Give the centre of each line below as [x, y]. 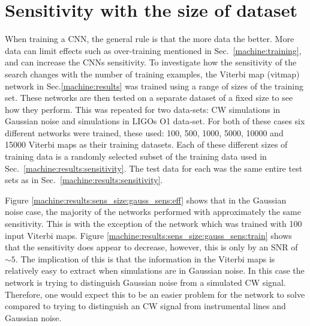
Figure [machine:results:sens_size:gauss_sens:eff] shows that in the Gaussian [146, 200]
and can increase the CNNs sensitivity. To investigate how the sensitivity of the [151, 62]
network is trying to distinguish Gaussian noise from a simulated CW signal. [145, 282]
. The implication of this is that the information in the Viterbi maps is [145, 258]
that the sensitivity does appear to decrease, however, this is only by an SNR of [151, 247]
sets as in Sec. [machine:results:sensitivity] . [84, 180]
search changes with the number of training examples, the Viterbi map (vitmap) [152, 74]
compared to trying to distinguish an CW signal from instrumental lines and [145, 306]
